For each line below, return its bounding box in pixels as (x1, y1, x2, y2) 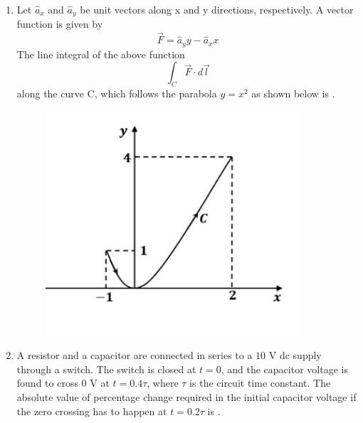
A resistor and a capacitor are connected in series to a (16, 348, 253, 363)
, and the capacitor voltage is (221, 361, 348, 376)
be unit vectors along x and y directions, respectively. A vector (80, 2, 354, 16)
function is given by (16, 16, 103, 31)
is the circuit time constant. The (189, 375, 331, 390)
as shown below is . (251, 86, 335, 101)
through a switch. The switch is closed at (16, 361, 196, 376)
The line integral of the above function (16, 46, 185, 61)
